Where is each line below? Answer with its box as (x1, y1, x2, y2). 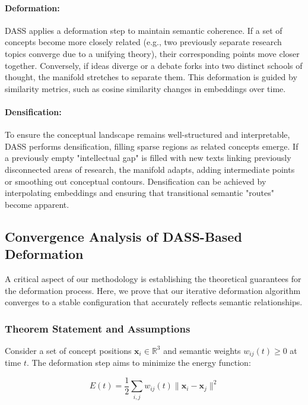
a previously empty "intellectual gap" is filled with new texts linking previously (5, 151, 291, 164)
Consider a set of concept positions (5, 344, 132, 356)
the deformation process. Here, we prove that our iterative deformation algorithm (5, 284, 301, 296)
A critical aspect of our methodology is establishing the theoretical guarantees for (5, 272, 301, 284)
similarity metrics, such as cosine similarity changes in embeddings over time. (5, 82, 286, 94)
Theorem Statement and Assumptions (5, 321, 190, 336)
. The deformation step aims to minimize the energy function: (26, 356, 251, 369)
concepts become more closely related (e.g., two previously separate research (5, 36, 282, 48)
